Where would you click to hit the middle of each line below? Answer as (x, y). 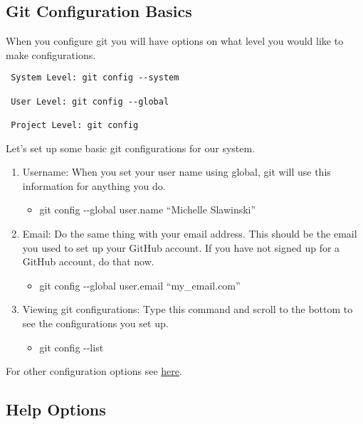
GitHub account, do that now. (88, 261)
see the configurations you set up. (95, 323)
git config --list (72, 347)
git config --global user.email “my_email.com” (140, 285)
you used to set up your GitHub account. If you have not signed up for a (181, 247)
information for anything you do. (94, 185)
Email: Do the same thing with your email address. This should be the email (190, 234)
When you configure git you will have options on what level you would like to (175, 41)
